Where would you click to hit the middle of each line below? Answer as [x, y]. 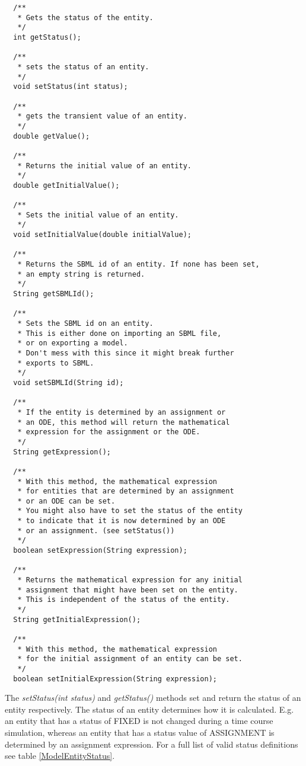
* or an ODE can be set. [66, 501]
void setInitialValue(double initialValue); [102, 235]
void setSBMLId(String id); [68, 382]
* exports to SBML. [56, 363]
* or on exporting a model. [73, 343]
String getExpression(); [62, 452]
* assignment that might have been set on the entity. [128, 590]
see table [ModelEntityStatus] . [60, 756]
